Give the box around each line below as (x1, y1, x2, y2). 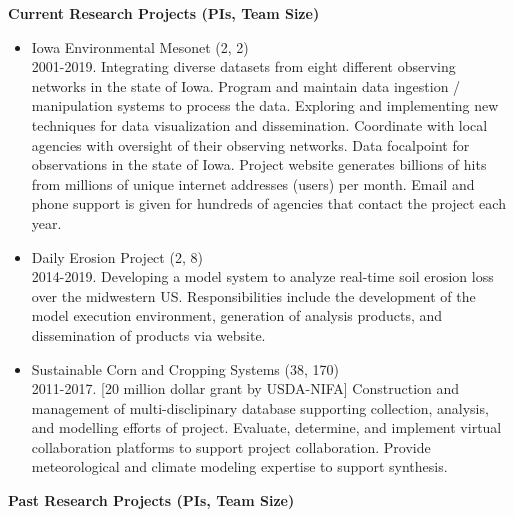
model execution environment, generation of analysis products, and (31, 305, 443, 326)
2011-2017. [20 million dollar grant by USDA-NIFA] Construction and (31, 378, 460, 399)
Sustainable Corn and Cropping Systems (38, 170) (31, 358, 339, 379)
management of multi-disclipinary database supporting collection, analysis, (31, 397, 489, 418)
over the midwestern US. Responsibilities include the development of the (31, 285, 476, 306)
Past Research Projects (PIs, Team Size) (8, 490, 295, 511)
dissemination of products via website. (31, 324, 266, 345)
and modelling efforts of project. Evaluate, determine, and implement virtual (31, 417, 502, 438)
